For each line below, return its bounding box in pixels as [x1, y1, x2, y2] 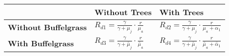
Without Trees [95, 6, 152, 18]
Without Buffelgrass [8, 21, 87, 33]
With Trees [159, 6, 204, 18]
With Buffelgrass [8, 37, 74, 49]
